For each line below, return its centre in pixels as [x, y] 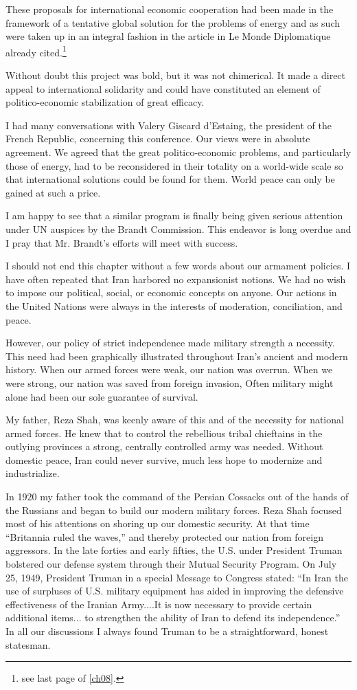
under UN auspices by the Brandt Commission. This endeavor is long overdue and [178, 229]
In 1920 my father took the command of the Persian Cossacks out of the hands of [177, 497]
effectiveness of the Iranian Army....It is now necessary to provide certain [159, 604]
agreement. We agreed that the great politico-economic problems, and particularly [178, 152]
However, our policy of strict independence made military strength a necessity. [170, 343]
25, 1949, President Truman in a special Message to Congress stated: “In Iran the [177, 577]
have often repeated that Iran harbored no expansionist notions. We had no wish [176, 279]
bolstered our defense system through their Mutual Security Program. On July [171, 564]
